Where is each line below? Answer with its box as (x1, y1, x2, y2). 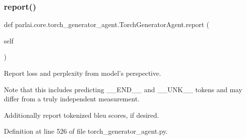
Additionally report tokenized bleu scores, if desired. (4, 110, 159, 120)
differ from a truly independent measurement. (4, 94, 140, 104)
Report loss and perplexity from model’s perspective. (4, 68, 161, 78)
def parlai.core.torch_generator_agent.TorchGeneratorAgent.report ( (4, 19, 209, 29)
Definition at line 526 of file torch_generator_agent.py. (4, 126, 168, 136)
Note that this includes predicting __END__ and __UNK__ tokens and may (4, 84, 243, 94)
